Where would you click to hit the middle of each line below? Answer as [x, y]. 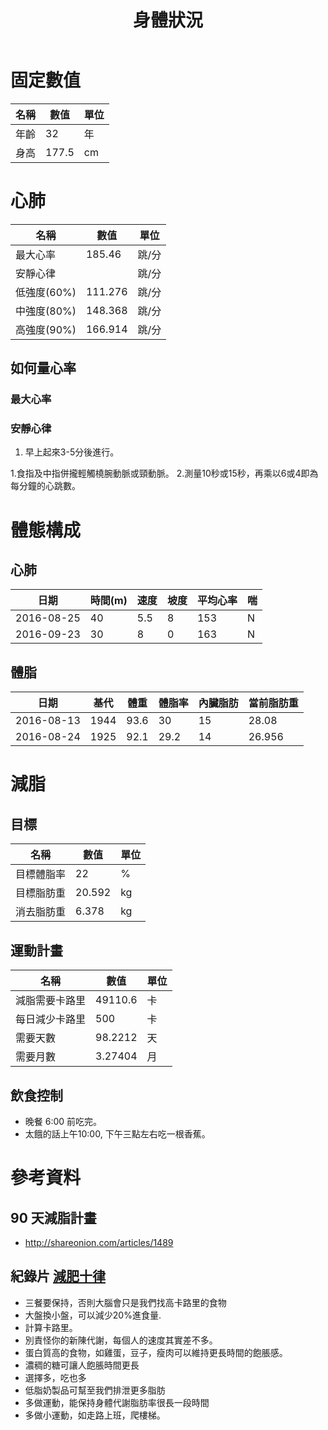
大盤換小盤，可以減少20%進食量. [93, 1315]
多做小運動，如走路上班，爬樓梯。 [95, 1415]
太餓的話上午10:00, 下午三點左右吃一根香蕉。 [117, 1133]
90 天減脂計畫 [53, 1217]
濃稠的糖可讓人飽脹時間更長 [82, 1365]
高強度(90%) [46, 329]
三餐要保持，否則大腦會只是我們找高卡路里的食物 [125, 1302]
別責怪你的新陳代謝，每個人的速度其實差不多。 [121, 1340]
